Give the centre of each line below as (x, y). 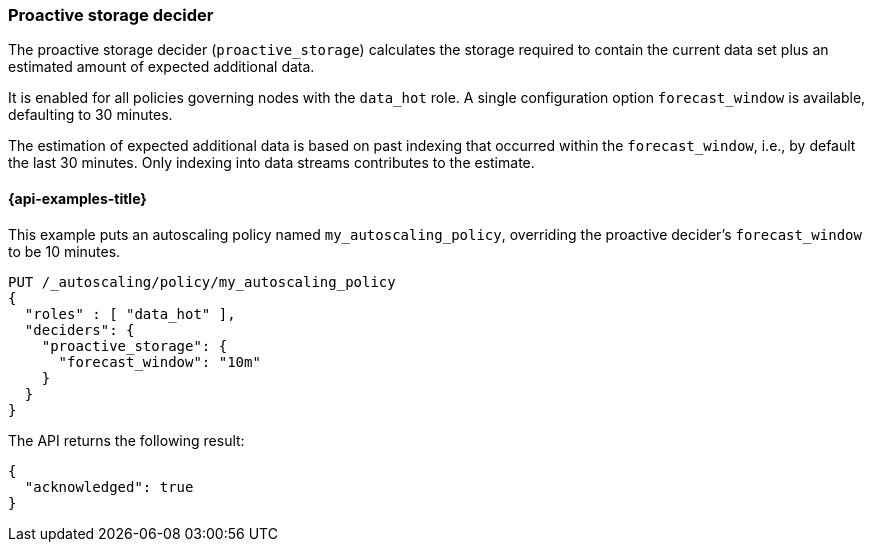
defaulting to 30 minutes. (90, 115)
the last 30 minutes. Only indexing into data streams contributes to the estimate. (271, 163)
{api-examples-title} (77, 198)
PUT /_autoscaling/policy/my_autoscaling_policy (202, 281)
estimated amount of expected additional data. (161, 67)
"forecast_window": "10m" (159, 361)
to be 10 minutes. (64, 251)
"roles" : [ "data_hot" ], (130, 313)
